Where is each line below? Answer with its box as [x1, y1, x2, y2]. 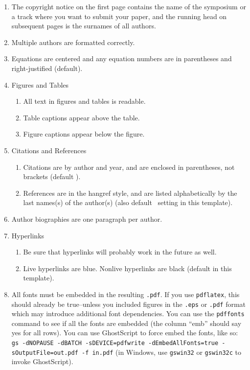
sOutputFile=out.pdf [11, 349, 78, 356]
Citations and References [11, 145, 87, 155]
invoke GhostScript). [11, 356, 73, 367]
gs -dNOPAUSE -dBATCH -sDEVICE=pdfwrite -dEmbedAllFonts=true [11, 340, 219, 347]
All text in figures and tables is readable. [23, 96, 146, 106]
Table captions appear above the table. [23, 112, 140, 122]
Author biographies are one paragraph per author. [11, 213, 162, 224]
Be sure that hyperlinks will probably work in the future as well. [23, 247, 217, 257]
